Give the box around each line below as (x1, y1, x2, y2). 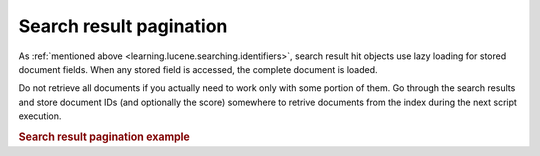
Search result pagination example (18, 130, 190, 144)
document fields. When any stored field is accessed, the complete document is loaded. (18, 63, 379, 75)
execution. (18, 110, 62, 122)
